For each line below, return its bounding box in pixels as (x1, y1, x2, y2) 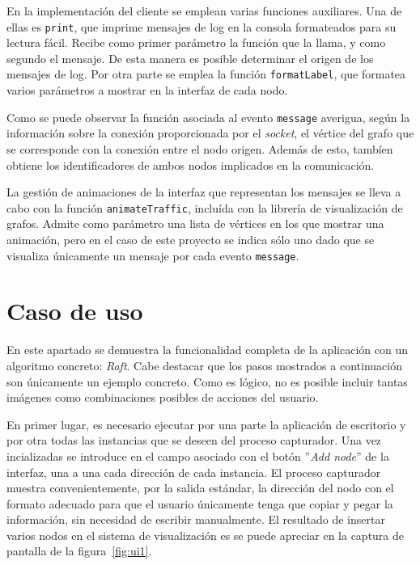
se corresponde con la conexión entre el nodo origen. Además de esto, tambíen (6, 140, 393, 157)
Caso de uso (6, 294, 143, 327)
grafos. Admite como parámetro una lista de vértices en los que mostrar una (6, 215, 384, 232)
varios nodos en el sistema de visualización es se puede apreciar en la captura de (6, 526, 405, 543)
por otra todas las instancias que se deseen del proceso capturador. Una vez (6, 432, 382, 449)
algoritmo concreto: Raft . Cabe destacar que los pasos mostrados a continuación (6, 356, 402, 373)
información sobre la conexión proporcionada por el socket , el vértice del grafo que (6, 124, 414, 141)
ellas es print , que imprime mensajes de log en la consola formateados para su (6, 18, 397, 35)
